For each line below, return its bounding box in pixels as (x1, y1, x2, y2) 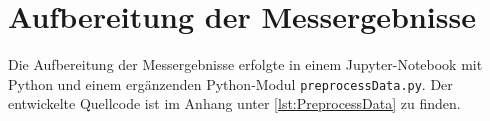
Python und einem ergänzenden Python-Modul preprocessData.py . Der (8, 73, 453, 94)
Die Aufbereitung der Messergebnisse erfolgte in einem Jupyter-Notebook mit (8, 54, 483, 75)
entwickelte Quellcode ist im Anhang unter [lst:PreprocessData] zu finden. (8, 93, 461, 114)
